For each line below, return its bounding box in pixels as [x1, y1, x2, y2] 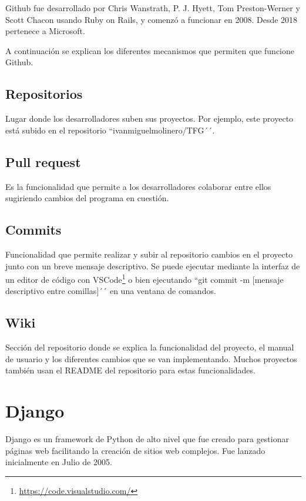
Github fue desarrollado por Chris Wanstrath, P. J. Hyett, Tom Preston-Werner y [5, 2, 300, 14]
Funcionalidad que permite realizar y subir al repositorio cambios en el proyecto [5, 248, 293, 260]
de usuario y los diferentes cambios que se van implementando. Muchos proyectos [5, 352, 297, 365]
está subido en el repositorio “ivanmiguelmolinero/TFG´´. [5, 123, 215, 136]
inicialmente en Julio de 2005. [5, 456, 112, 468]
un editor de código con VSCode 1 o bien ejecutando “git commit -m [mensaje [5, 272, 284, 285]
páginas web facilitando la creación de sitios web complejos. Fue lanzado [5, 444, 265, 456]
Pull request [5, 152, 81, 171]
